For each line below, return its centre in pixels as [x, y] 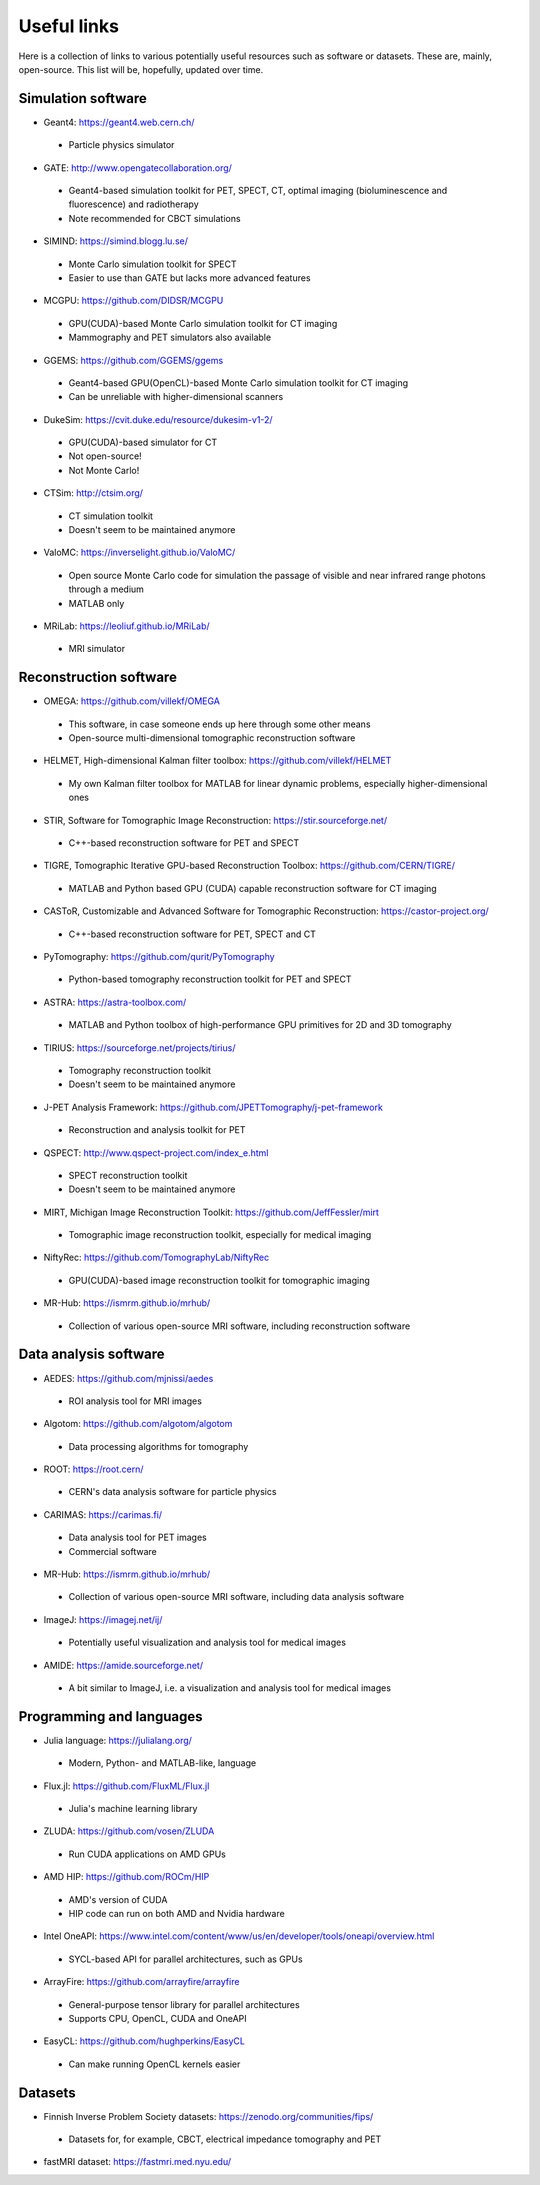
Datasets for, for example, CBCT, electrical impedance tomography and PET [225, 2139]
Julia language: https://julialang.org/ [117, 1740]
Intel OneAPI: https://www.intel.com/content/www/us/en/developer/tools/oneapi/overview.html [239, 1936]
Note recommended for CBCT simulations [154, 218]
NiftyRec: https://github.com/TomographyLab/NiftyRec [156, 1257]
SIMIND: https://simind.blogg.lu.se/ [116, 241]
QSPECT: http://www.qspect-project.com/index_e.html [156, 1152]
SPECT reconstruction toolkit [128, 1175]
